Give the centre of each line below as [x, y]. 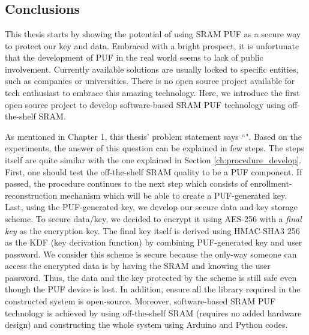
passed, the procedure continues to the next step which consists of [126, 183]
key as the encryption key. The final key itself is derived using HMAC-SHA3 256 [152, 230]
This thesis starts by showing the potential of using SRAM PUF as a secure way [153, 34]
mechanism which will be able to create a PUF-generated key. [173, 195]
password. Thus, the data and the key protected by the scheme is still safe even [151, 277]
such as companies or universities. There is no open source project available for [150, 81]
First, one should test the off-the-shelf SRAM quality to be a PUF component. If [154, 171]
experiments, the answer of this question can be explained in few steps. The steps [154, 148]
